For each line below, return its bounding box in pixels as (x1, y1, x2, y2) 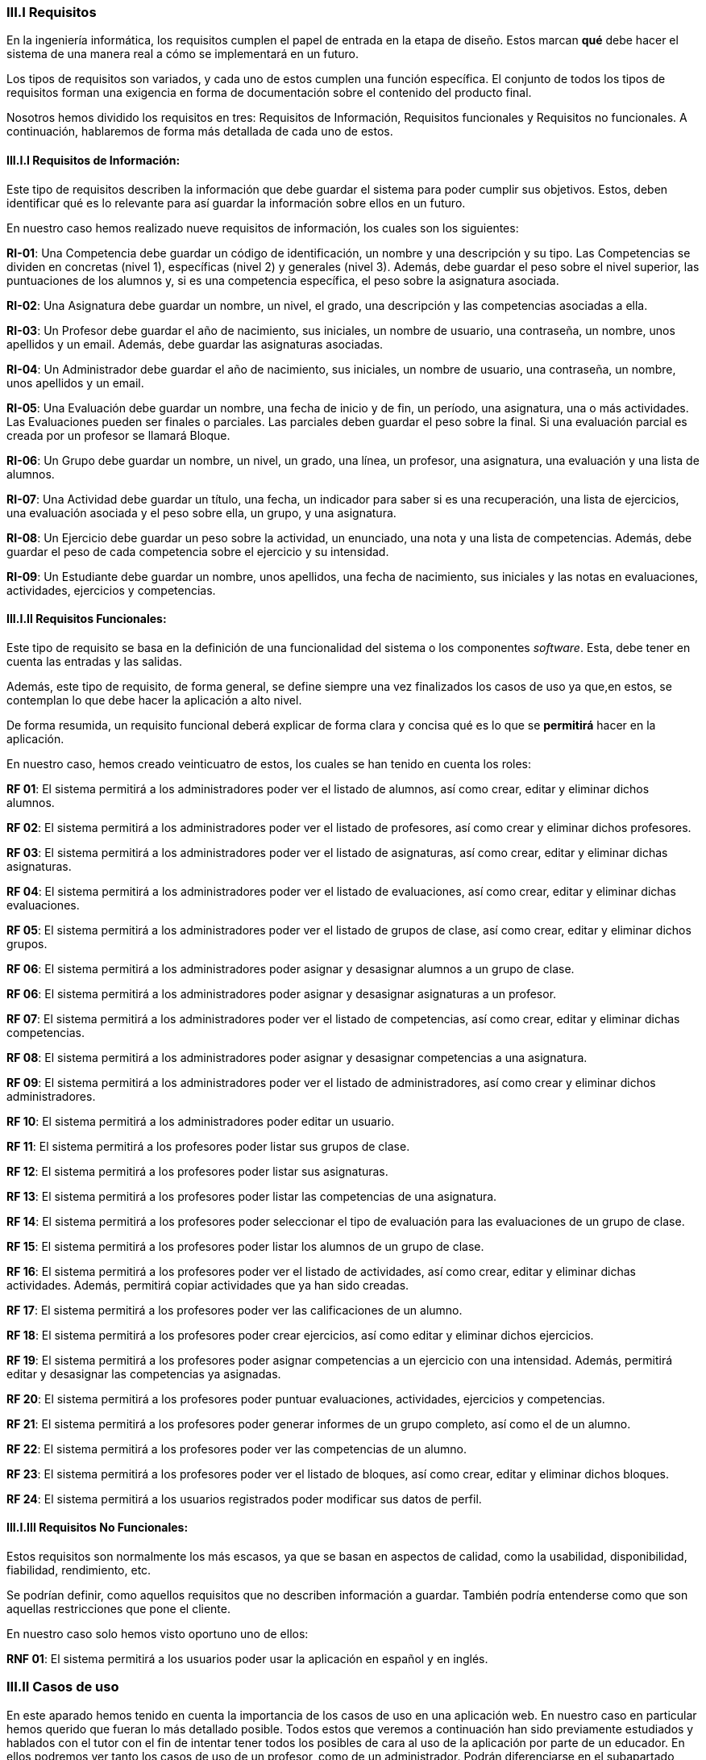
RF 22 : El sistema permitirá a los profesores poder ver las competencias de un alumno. (6, 1441, 467, 1456)
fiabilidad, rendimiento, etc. (6, 1563, 152, 1578)
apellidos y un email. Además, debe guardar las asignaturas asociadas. (6, 337, 384, 351)
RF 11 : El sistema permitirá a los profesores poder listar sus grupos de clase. (6, 1139, 410, 1153)
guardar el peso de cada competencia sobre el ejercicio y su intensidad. (6, 544, 389, 558)
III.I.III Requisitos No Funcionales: (6, 1520, 189, 1535)
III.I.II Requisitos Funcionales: (6, 612, 167, 626)
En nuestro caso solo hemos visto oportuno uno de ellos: (6, 1627, 309, 1641)
